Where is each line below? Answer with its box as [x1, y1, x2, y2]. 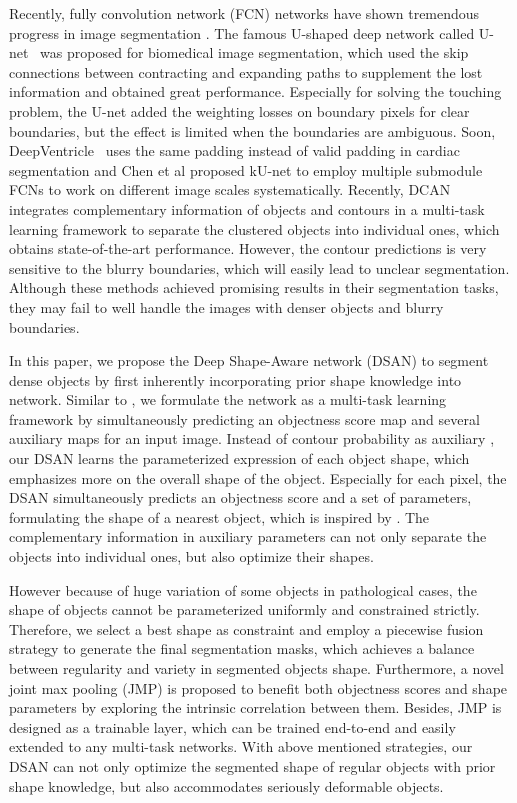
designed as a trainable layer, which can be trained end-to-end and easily [9, 716, 456, 737]
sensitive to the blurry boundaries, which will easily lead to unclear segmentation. [9, 257, 510, 278]
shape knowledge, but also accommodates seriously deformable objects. [9, 775, 444, 796]
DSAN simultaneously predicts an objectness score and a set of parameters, [9, 487, 472, 508]
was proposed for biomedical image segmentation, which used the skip [40, 42, 469, 63]
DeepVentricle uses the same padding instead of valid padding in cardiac [9, 140, 460, 161]
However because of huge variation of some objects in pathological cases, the [9, 579, 477, 600]
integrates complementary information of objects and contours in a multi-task [9, 198, 485, 219]
